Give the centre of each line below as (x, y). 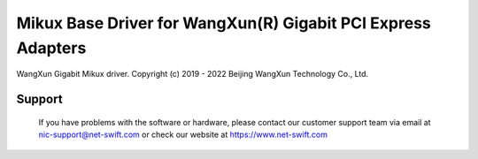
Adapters (51, 48)
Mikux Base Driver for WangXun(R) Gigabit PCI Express (224, 23)
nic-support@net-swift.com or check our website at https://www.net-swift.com (183, 135)
